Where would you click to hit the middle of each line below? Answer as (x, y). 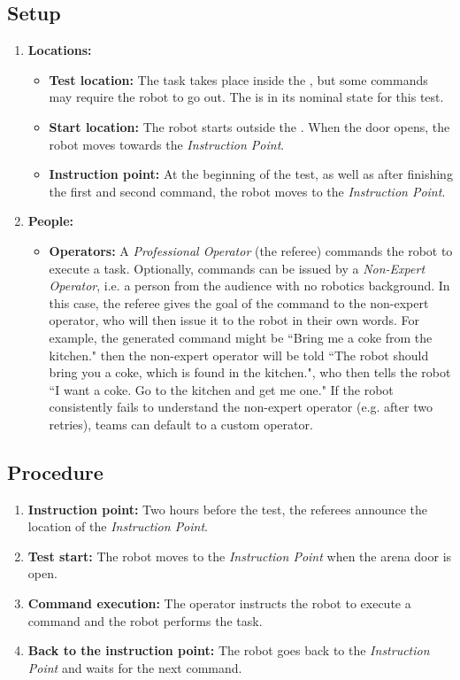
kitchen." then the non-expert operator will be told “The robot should (239, 355)
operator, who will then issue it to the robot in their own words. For (234, 320)
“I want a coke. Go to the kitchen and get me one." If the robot (221, 389)
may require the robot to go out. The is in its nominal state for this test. (246, 97)
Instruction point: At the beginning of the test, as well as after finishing (251, 174)
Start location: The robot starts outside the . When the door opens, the (249, 126)
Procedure (55, 471)
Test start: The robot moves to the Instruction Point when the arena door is (240, 556)
